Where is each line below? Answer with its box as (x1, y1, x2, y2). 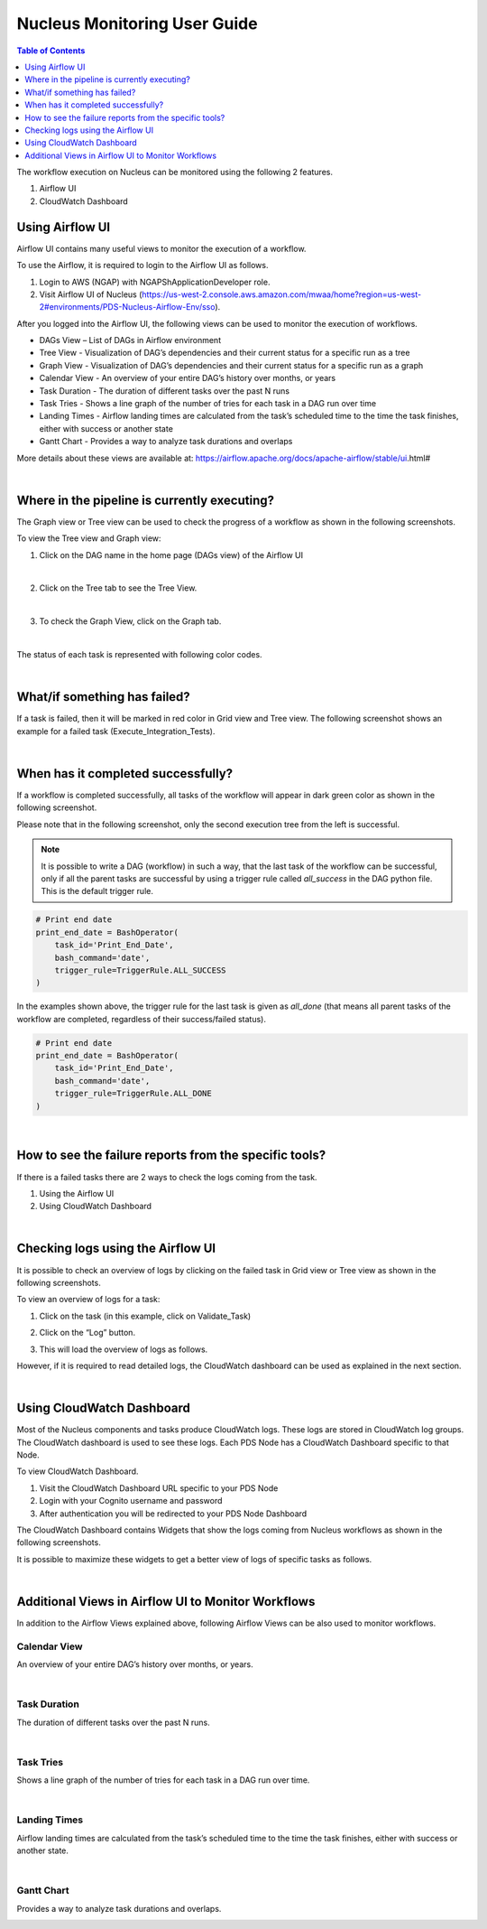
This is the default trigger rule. (41, 886, 153, 897)
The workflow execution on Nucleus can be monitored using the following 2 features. (16, 167, 334, 178)
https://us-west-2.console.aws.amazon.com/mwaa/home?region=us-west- (141, 289, 422, 300)
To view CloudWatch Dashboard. (16, 1466, 139, 1477)
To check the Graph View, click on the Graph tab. (39, 616, 222, 627)
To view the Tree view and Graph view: (16, 533, 161, 544)
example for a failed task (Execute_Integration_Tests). (16, 725, 216, 736)
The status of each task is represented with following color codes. (16, 649, 262, 660)
